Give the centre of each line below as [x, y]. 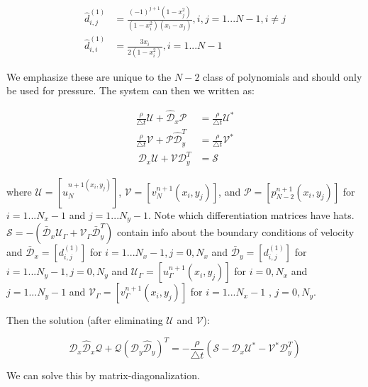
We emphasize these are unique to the [89, 76]
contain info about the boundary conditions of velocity [235, 232]
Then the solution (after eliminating [85, 320]
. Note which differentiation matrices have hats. [251, 214]
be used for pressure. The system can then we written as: [130, 90]
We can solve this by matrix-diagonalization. [103, 375]
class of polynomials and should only [283, 76]
